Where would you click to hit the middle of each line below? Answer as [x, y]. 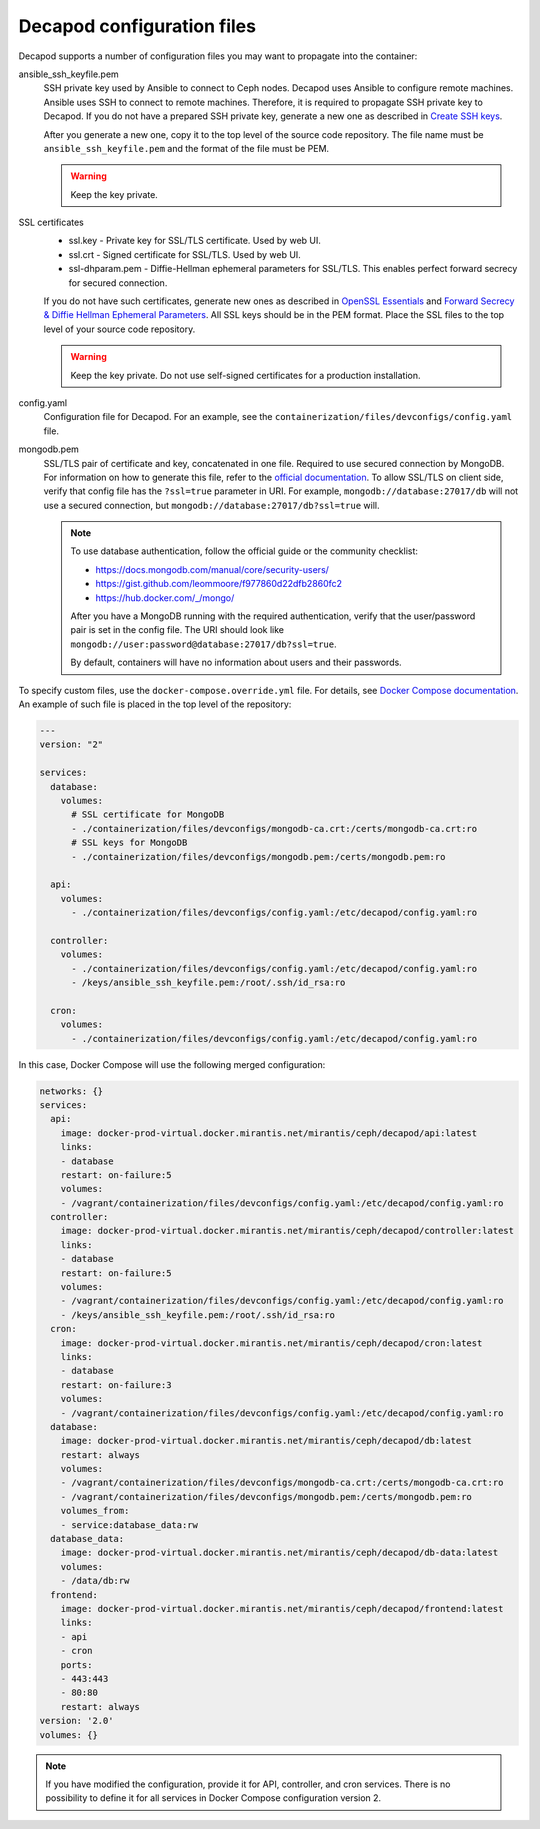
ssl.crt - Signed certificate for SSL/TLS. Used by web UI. [185, 254]
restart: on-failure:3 [116, 1384]
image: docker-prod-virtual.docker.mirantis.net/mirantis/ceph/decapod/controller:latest [287, 1231]
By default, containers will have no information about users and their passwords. [236, 662]
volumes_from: [95, 1511]
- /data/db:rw [95, 1581]
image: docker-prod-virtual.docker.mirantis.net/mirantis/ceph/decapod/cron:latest [271, 1343]
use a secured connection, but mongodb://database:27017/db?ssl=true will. [211, 505]
